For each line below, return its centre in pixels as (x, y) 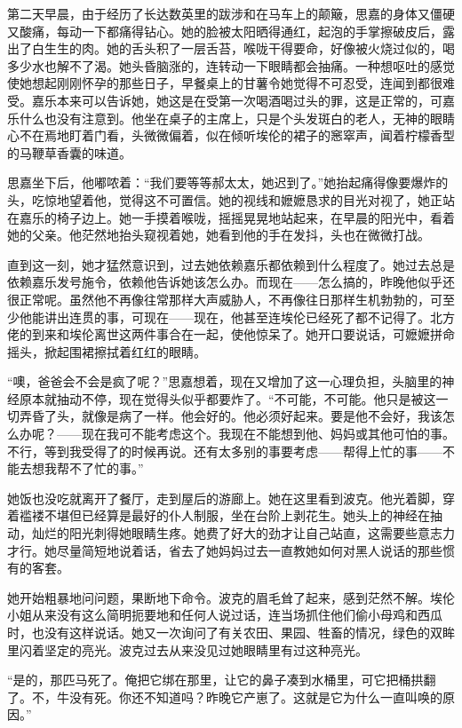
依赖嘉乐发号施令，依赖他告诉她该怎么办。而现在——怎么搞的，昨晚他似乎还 (231, 282)
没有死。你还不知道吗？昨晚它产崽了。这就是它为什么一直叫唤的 (255, 696)
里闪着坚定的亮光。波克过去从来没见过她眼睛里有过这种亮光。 (187, 649)
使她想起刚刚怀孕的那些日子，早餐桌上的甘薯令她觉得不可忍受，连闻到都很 (225, 83)
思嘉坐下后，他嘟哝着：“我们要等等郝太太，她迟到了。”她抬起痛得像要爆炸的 (228, 182)
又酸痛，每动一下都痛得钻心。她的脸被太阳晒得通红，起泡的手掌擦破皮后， (225, 31)
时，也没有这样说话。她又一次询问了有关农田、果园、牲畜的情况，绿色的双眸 (231, 632)
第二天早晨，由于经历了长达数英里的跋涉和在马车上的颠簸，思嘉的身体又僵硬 (231, 13)
